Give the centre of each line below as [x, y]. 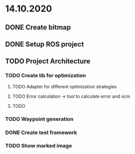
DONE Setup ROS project [44, 44]
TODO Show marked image [39, 146]
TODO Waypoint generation [39, 119]
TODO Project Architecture [48, 61]
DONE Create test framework [41, 132]
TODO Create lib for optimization [45, 76]
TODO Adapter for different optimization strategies [64, 86]
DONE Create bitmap [38, 27]
